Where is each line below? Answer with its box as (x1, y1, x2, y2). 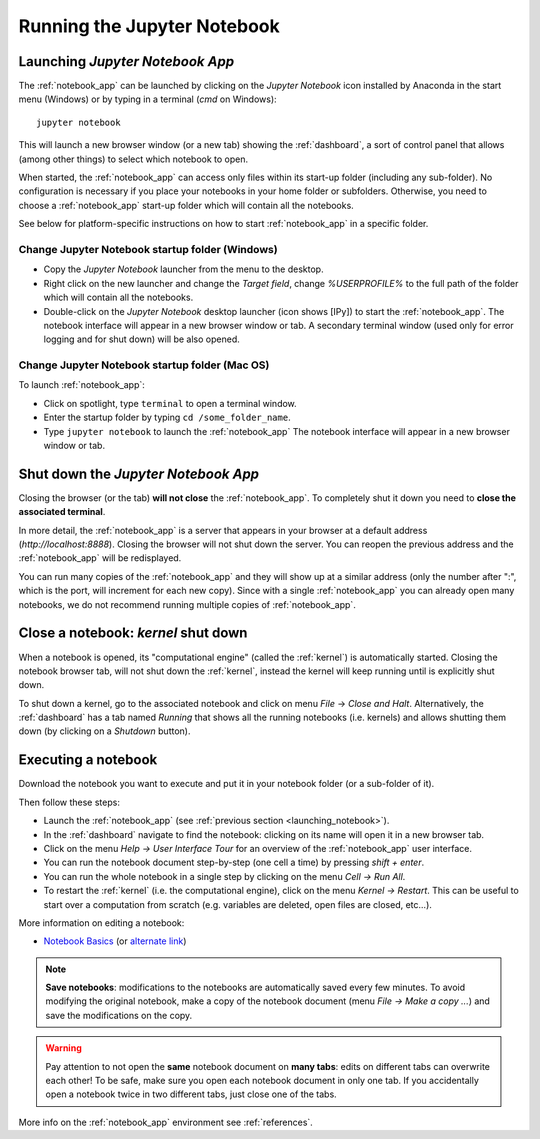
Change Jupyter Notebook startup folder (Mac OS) (18, 358, 270, 372)
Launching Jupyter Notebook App (18, 53, 235, 70)
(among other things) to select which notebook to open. (18, 153, 249, 165)
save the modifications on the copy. (45, 1009, 193, 1021)
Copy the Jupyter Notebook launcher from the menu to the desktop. (43, 263, 324, 275)
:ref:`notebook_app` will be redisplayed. (18, 552, 182, 564)
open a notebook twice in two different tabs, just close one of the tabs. (45, 1088, 337, 1100)
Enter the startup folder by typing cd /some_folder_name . (43, 411, 291, 424)
